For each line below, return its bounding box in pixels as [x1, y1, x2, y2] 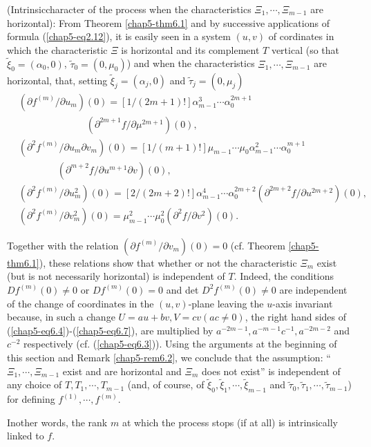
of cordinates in [268, 29, 334, 44]
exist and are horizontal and [62, 363, 182, 378]
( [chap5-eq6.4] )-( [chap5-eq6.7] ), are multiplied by [7, 323, 213, 337]
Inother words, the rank [7, 415, 108, 429]
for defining [7, 392, 55, 406]
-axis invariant [272, 296, 333, 310]
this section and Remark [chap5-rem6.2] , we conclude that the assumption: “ [7, 350, 331, 364]
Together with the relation [7, 238, 119, 252]
